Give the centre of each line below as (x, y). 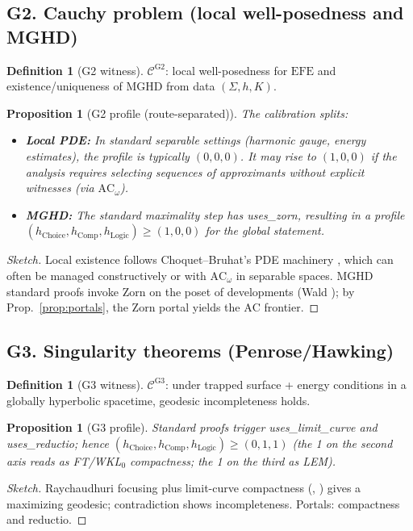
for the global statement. (265, 230)
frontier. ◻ (292, 307)
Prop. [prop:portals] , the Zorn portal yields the (123, 307)
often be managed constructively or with (106, 275)
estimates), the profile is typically (107, 155)
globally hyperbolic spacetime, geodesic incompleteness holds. (159, 400)
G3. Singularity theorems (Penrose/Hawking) (200, 351)
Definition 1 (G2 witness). (75, 70)
